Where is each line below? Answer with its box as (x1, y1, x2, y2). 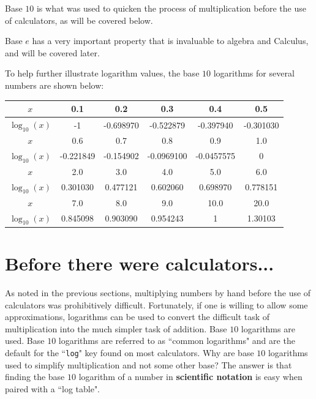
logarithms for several (213, 67, 295, 80)
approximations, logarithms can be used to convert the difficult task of (5, 310, 270, 323)
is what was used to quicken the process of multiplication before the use (36, 2, 306, 14)
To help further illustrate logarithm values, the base (5, 67, 200, 80)
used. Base (5, 334, 45, 347)
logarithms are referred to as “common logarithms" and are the (58, 334, 295, 347)
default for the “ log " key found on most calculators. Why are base (5, 346, 254, 359)
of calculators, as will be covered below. (5, 13, 153, 26)
